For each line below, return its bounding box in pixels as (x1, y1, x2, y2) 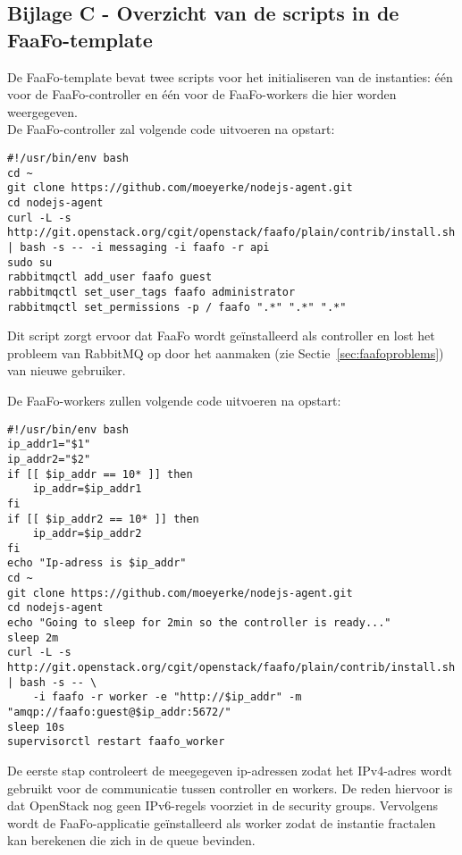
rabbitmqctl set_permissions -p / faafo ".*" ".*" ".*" (7, 300, 347, 314)
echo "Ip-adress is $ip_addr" (7, 557, 187, 570)
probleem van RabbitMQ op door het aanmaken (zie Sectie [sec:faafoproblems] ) (7, 343, 444, 362)
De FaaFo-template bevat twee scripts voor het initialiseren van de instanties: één (7, 67, 453, 86)
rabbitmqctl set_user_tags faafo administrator (7, 285, 296, 298)
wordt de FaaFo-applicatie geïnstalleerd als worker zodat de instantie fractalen (7, 813, 436, 832)
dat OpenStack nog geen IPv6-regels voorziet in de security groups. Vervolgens (7, 796, 439, 815)
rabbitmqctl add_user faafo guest (7, 271, 213, 284)
